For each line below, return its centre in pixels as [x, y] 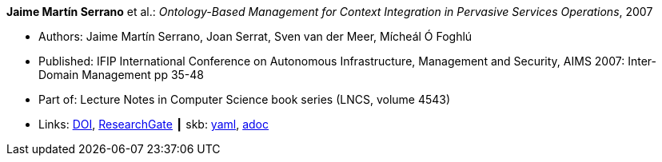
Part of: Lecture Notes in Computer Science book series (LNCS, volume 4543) [245, 99]
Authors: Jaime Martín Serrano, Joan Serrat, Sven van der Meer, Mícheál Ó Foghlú [255, 36]
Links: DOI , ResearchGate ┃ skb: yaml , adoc [154, 124]
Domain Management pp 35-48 [122, 75]
